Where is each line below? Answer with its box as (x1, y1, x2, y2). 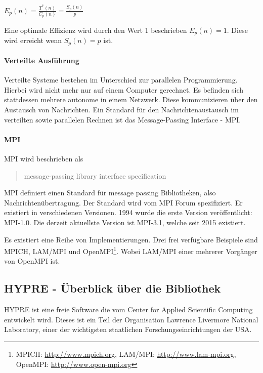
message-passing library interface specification (24, 170, 166, 181)
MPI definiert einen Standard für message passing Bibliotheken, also (4, 187, 216, 198)
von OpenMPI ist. (4, 256, 60, 266)
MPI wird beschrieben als (4, 153, 83, 164)
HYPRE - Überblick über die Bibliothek (4, 280, 221, 296)
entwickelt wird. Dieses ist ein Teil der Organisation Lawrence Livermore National (4, 314, 258, 324)
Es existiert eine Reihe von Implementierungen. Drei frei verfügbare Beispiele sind (4, 234, 258, 244)
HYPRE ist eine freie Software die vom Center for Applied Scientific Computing (4, 304, 253, 315)
